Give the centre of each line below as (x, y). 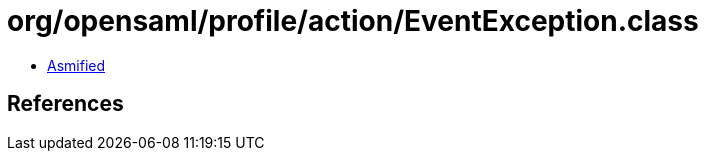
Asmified (76, 65)
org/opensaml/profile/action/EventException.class (353, 21)
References (65, 104)
